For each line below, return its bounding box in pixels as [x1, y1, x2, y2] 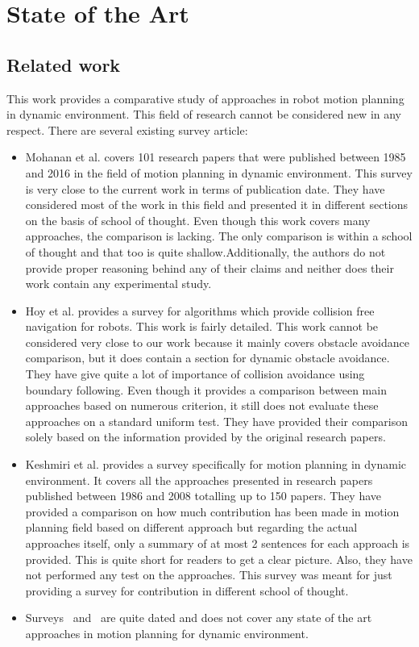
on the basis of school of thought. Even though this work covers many [25, 211, 371, 228]
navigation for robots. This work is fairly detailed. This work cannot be [25, 318, 379, 335]
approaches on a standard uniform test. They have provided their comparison [25, 412, 409, 429]
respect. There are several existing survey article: [6, 121, 248, 138]
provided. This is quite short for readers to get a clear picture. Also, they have [25, 550, 413, 567]
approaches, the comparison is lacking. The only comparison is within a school [25, 227, 413, 244]
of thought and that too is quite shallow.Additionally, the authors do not [25, 243, 386, 260]
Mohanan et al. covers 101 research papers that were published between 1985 [25, 148, 406, 165]
